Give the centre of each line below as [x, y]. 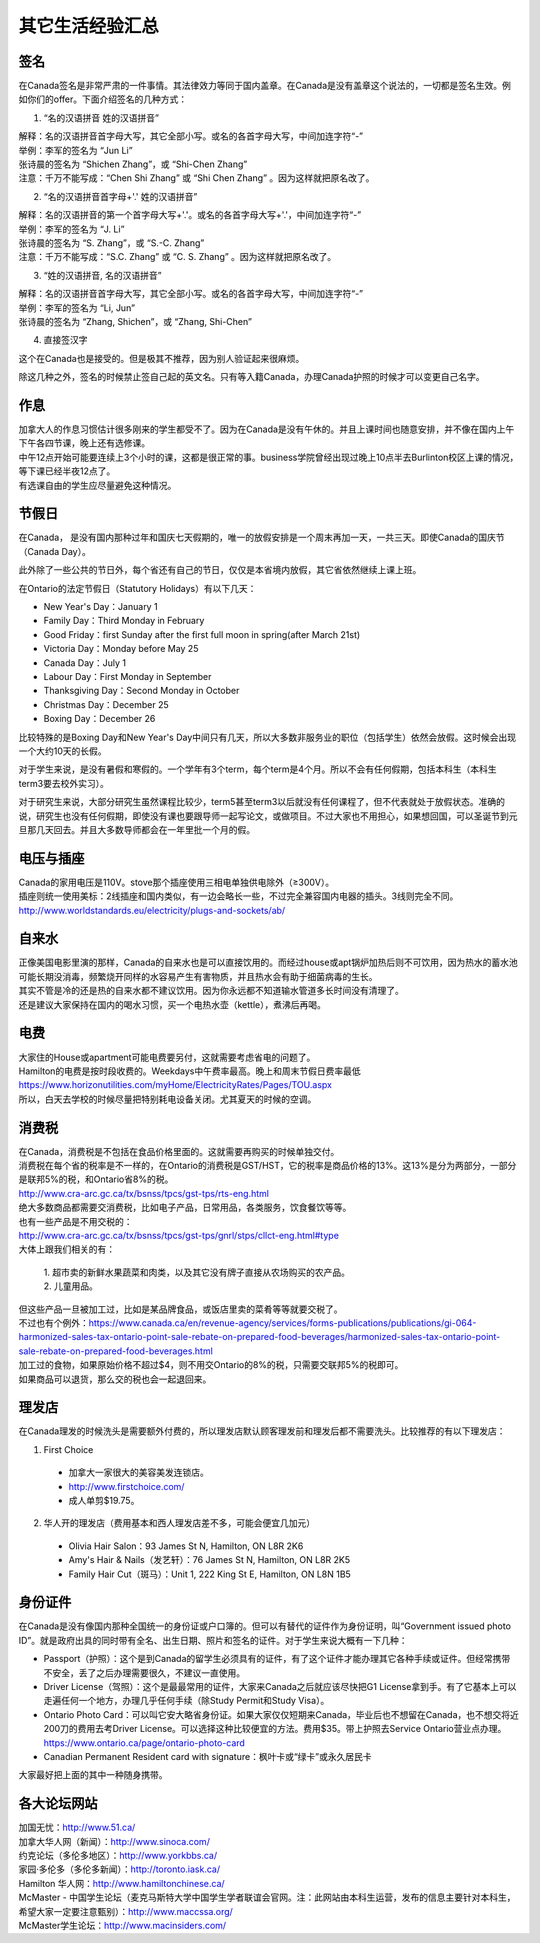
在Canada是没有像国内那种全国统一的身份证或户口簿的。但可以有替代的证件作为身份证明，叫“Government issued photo [265, 1626]
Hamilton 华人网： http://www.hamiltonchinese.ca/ [121, 1883]
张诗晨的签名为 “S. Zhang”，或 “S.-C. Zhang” [111, 242]
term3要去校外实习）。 [64, 783]
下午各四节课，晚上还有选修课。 [84, 443]
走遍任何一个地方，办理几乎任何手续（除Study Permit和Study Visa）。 [186, 1701]
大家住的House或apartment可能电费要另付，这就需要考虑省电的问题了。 [167, 1057]
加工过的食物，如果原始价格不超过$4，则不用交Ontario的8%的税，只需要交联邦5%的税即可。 [211, 1365]
